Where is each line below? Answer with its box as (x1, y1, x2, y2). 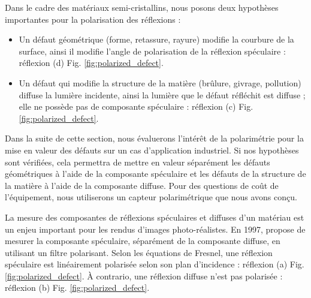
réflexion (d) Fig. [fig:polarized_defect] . (19, 56, 164, 69)
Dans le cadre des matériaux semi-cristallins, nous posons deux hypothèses (5, 1, 279, 13)
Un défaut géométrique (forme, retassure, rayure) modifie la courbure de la (19, 33, 294, 46)
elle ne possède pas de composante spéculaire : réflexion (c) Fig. (19, 100, 253, 113)
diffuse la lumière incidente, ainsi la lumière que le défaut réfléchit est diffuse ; (19, 88, 306, 101)
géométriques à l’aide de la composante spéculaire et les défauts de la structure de (5, 167, 306, 180)
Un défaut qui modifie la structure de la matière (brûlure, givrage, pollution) (19, 76, 301, 89)
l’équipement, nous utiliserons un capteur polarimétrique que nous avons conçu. (5, 191, 297, 203)
